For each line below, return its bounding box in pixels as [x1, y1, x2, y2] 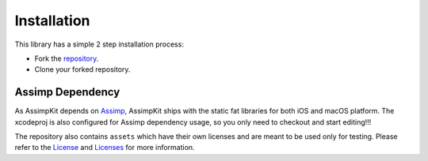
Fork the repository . [34, 54, 99, 63]
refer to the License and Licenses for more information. [14, 143, 195, 152]
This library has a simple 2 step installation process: [14, 39, 184, 49]
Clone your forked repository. [34, 65, 131, 74]
